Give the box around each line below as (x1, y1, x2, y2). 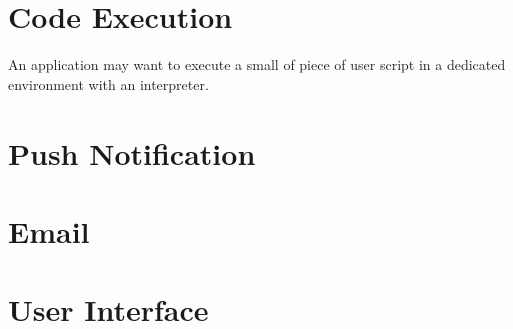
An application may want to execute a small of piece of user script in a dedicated (8, 54, 506, 75)
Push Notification (8, 132, 256, 173)
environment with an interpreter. (8, 73, 209, 94)
